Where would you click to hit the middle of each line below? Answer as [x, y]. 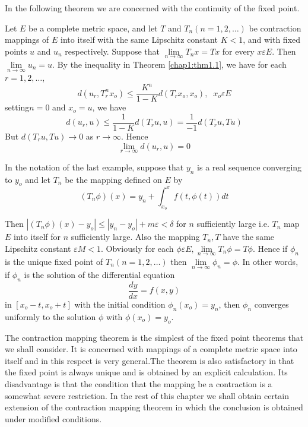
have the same [249, 237]
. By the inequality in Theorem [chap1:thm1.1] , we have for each [169, 64]
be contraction [275, 28]
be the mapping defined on [113, 179]
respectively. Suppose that [112, 51]
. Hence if [270, 248]
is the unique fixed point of [54, 261]
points [16, 51]
